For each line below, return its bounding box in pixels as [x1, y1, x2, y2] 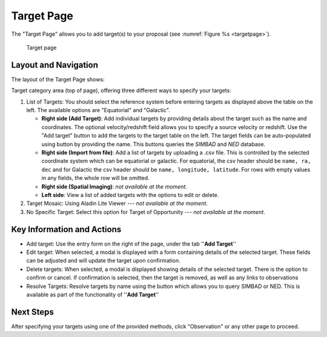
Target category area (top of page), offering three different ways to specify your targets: [11, 87, 231, 94]
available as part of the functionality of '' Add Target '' [26, 291, 159, 298]
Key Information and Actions [11, 224, 122, 235]
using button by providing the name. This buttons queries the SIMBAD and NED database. [41, 140, 266, 148]
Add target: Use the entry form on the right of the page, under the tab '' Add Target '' [26, 240, 236, 247]
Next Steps [11, 307, 54, 317]
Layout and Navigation [11, 59, 98, 70]
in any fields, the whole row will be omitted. [41, 175, 150, 182]
